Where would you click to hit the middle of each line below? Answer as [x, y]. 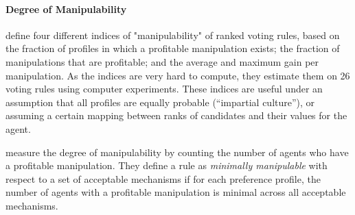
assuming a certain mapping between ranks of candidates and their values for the [176, 115]
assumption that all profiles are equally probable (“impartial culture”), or [160, 102]
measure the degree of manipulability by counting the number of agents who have [177, 152]
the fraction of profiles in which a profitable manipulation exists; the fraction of [173, 48]
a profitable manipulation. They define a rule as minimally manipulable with [167, 165]
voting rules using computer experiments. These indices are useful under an [164, 89]
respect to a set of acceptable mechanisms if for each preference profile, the [163, 178]
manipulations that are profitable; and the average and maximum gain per [162, 61]
